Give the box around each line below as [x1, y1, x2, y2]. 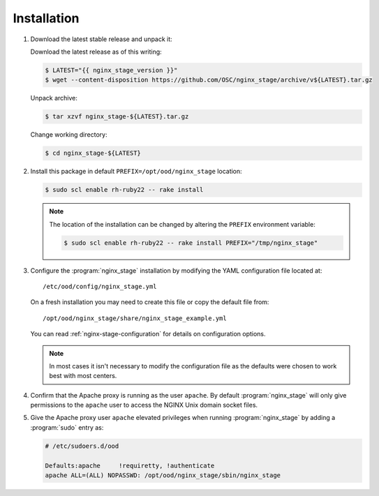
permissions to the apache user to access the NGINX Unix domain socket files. [30, 401, 258, 409]
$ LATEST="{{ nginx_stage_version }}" [45, 66, 178, 74]
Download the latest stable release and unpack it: [30, 35, 172, 43]
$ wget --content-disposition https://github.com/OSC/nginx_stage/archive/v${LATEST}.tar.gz [45, 76, 373, 84]
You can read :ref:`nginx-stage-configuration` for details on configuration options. [30, 330, 266, 338]
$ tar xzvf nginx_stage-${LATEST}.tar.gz [45, 112, 189, 121]
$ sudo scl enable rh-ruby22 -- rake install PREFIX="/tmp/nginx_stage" [64, 239, 318, 247]
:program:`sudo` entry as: [30, 423, 104, 432]
